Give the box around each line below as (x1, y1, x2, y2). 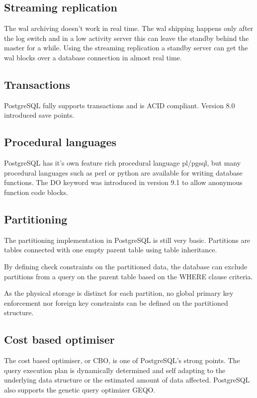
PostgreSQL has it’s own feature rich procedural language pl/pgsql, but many (4, 158, 241, 168)
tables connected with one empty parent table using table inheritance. (4, 244, 217, 255)
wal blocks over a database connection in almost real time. (4, 52, 182, 62)
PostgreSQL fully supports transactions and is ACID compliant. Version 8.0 (4, 100, 235, 110)
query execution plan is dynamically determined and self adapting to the (4, 365, 226, 375)
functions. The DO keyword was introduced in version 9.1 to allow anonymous (4, 177, 243, 188)
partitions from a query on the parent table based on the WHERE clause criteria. (4, 271, 253, 281)
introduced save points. (4, 110, 75, 120)
